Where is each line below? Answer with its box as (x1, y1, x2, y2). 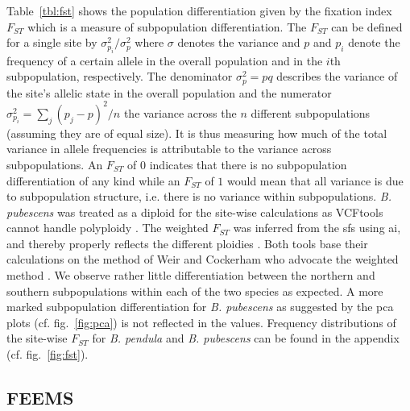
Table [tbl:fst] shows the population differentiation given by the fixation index (6, 2, 392, 19)
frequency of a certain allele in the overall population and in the (6, 52, 323, 68)
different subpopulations (251, 104, 371, 121)
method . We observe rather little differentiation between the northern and (6, 267, 375, 284)
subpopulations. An (6, 156, 103, 172)
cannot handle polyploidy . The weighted (6, 219, 209, 236)
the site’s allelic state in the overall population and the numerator (6, 84, 332, 101)
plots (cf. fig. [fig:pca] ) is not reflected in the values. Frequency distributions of (6, 313, 396, 330)
